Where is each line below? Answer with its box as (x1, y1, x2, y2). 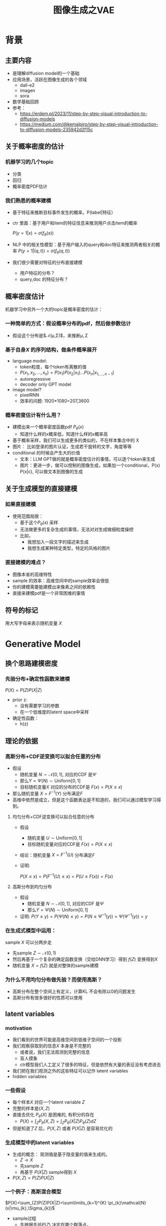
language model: (12, 358, 47, 364)
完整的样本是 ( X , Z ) (12, 1105, 50, 1111)
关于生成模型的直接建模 (5, 485, 77, 493)
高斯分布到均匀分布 (12, 884, 52, 889)
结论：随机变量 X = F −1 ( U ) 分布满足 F (19, 851, 95, 858)
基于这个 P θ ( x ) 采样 (19, 519, 58, 527)
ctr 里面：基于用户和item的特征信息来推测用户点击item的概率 (12, 220, 138, 226)
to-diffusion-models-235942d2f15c (19, 127, 93, 133)
